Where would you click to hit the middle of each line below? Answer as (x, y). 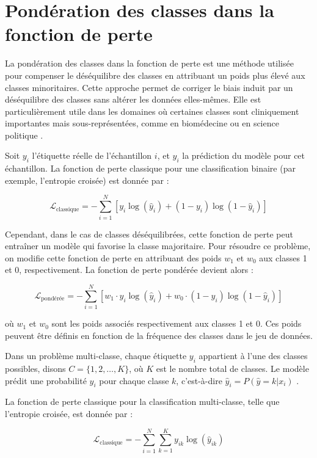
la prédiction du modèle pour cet (244, 155)
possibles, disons (35, 369)
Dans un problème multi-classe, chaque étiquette (96, 356)
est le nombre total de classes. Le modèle (232, 369)
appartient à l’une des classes (253, 356)
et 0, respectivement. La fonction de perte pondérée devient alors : (129, 270)
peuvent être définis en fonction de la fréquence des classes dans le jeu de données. (159, 335)
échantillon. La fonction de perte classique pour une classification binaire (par (150, 168)
